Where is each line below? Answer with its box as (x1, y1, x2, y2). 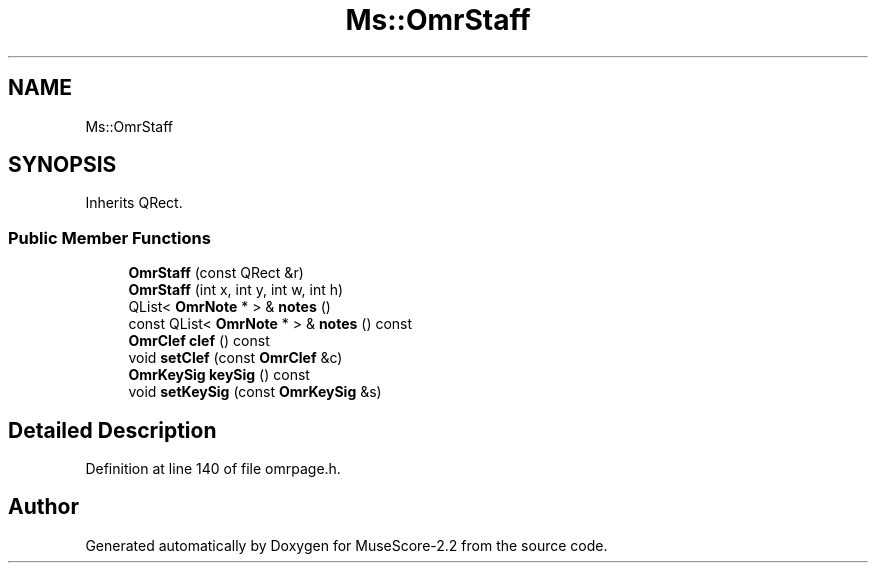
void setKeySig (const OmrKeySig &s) (128, 383, 382, 401)
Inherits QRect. (85, 194, 183, 212)
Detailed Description (8, 417, 217, 443)
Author (8, 494, 79, 520)
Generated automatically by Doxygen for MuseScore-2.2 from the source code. (85, 536, 608, 554)
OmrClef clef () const (128, 332, 270, 350)
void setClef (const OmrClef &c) (128, 349, 343, 367)
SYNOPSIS (8, 152, 117, 178)
